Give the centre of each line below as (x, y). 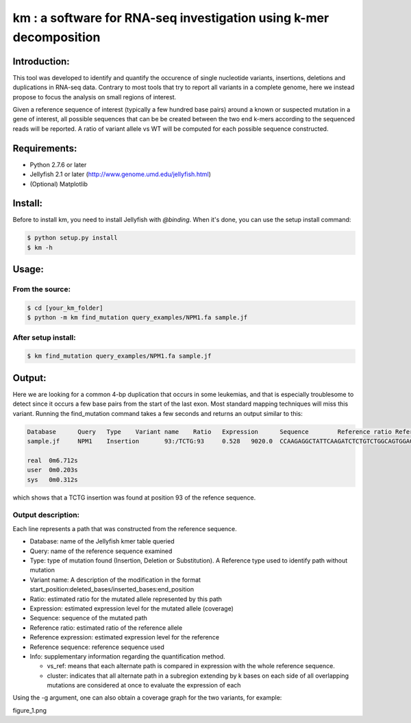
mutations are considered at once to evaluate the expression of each (144, 685)
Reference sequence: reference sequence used (97, 647)
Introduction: (41, 61)
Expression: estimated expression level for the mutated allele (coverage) (132, 608)
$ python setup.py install (72, 238)
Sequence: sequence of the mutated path (88, 618)
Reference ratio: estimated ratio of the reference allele (106, 628)
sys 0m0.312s (52, 479)
